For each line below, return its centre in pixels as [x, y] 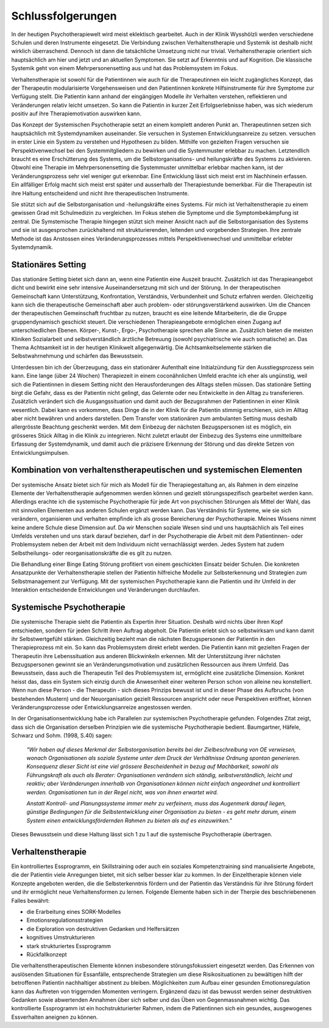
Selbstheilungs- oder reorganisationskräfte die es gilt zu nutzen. [92, 553]
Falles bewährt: [30, 900]
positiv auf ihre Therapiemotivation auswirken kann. [76, 114]
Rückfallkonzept [47, 954]
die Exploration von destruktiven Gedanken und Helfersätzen [103, 928]
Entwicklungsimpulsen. [40, 452]
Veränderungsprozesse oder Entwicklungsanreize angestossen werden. [101, 708]
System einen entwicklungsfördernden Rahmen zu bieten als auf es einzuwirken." [129, 820]
